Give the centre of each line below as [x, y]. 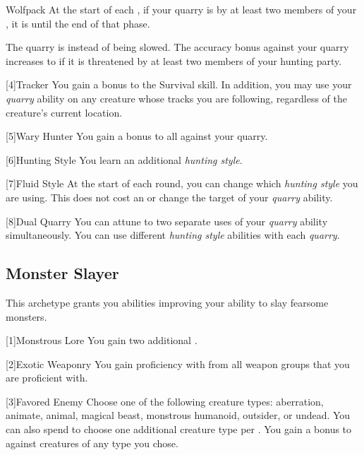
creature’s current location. [64, 112]
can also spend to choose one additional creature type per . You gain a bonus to [179, 429]
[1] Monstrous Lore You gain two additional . [102, 340]
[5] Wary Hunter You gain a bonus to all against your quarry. [137, 136]
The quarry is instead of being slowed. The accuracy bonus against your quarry [177, 47]
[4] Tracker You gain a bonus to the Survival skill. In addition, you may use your [179, 84]
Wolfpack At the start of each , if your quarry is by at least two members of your [181, 9]
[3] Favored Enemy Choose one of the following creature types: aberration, [165, 401]
